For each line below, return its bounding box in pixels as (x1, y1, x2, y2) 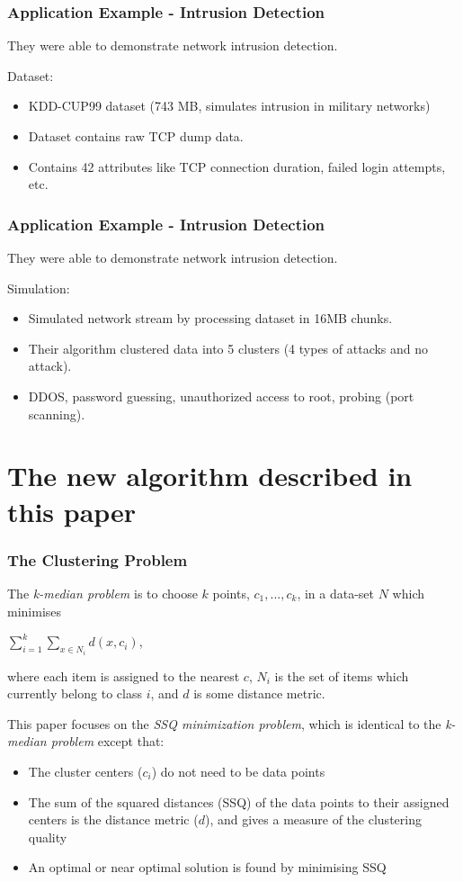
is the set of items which (274, 666, 409, 685)
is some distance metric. (193, 684, 325, 703)
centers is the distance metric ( (28, 810, 199, 829)
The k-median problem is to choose (7, 583, 198, 602)
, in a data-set (297, 583, 375, 602)
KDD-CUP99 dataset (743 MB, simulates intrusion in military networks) (28, 96, 431, 115)
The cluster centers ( (28, 761, 143, 780)
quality (28, 827, 67, 846)
